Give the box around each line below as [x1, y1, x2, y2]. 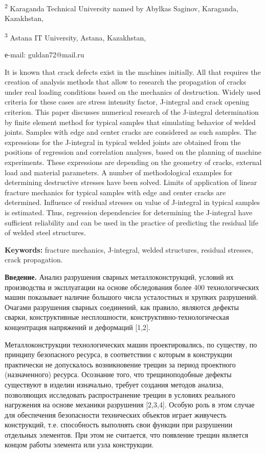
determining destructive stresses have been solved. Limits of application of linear [5, 177, 257, 188]
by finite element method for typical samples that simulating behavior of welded [5, 116, 256, 127]
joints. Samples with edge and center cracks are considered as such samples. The [5, 127, 257, 137]
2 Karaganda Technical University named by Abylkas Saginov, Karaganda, [5, 2, 238, 13]
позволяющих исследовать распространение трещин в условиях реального [5, 389, 235, 400]
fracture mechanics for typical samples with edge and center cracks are [5, 187, 226, 197]
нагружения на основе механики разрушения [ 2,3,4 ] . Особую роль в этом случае [5, 399, 255, 410]
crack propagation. [5, 254, 63, 265]
